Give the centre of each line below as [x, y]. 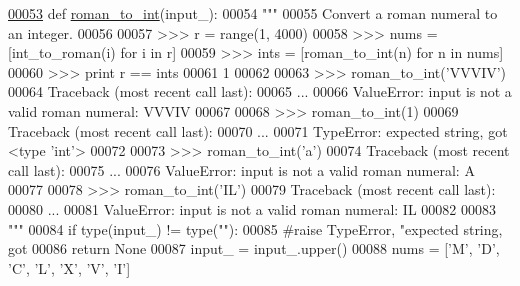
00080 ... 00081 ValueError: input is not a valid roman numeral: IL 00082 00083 [252, 208]
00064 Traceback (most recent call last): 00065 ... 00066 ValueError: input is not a [260, 91]
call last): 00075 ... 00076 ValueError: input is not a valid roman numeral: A [241, 169]
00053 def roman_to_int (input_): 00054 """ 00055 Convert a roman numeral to [253, 13]
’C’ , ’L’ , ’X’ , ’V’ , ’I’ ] [69, 267]
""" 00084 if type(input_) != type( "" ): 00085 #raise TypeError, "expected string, [255, 228]
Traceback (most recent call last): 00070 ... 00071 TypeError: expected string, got [258, 130]
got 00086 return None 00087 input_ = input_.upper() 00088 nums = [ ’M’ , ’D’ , [254, 248]
